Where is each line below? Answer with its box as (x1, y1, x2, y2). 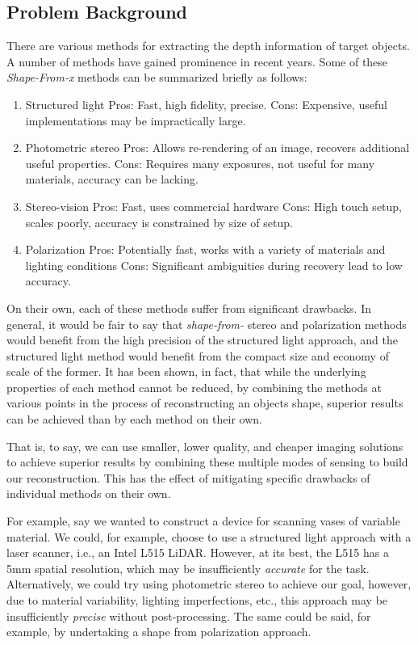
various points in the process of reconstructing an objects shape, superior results (6, 394, 403, 411)
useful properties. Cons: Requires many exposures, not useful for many (25, 154, 375, 171)
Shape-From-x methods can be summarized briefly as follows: (6, 69, 307, 86)
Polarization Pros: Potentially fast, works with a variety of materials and (25, 241, 386, 258)
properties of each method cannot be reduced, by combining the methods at (6, 378, 382, 395)
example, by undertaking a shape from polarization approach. (6, 623, 311, 640)
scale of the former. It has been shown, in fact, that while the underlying (6, 363, 366, 380)
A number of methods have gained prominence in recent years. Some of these (6, 53, 388, 70)
